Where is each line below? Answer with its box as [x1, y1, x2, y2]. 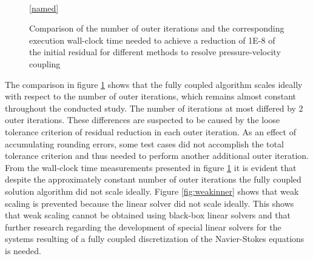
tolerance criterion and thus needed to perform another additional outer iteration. [5, 149, 309, 162]
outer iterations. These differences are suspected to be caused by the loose [5, 113, 280, 126]
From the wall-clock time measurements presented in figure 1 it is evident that [5, 161, 297, 173]
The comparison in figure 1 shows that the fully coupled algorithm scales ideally [5, 78, 303, 90]
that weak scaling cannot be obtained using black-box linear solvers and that [5, 209, 291, 221]
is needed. [5, 244, 41, 257]
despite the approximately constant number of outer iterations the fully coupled [5, 173, 301, 186]
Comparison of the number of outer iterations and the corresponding [29, 22, 284, 35]
